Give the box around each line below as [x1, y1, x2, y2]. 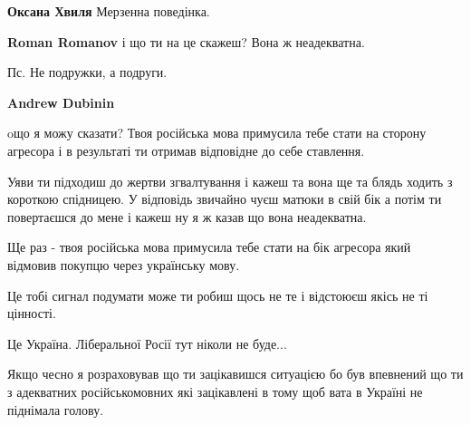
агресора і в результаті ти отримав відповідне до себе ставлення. [7, 140, 365, 159]
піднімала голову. [7, 400, 104, 419]
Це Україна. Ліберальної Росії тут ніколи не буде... [7, 333, 287, 353]
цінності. [7, 304, 56, 323]
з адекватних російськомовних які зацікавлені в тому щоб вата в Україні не [7, 382, 423, 401]
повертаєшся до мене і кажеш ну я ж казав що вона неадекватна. [7, 207, 367, 226]
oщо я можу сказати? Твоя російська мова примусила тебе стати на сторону [7, 123, 427, 142]
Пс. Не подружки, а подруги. [7, 63, 168, 82]
